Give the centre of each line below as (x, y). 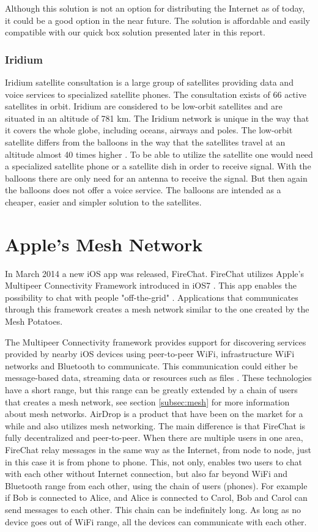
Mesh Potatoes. (34, 321)
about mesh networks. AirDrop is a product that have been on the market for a (154, 414)
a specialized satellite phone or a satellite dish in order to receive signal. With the (158, 166)
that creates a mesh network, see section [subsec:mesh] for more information (147, 401)
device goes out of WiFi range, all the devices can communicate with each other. (156, 521)
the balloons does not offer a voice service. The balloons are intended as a (143, 190)
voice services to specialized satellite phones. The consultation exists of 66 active (156, 94)
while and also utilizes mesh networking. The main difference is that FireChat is (155, 425)
